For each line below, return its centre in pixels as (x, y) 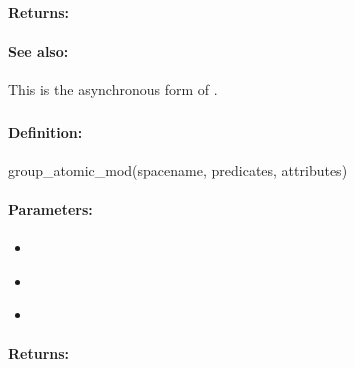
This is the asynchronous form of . (113, 88)
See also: (38, 50)
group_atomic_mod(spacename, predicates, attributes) (178, 169)
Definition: (45, 131)
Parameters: (50, 208)
